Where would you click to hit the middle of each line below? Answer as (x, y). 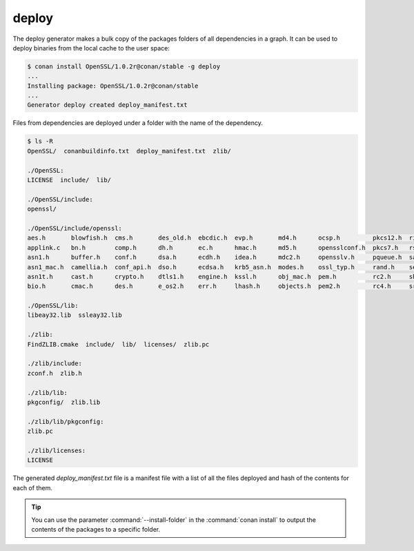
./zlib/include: (55, 364)
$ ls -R (40, 141)
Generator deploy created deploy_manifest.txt (107, 105)
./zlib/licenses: (57, 450)
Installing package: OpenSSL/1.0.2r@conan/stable (113, 86)
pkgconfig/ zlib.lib (64, 402)
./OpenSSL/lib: (53, 306)
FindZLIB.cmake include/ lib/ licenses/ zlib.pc (118, 344)
